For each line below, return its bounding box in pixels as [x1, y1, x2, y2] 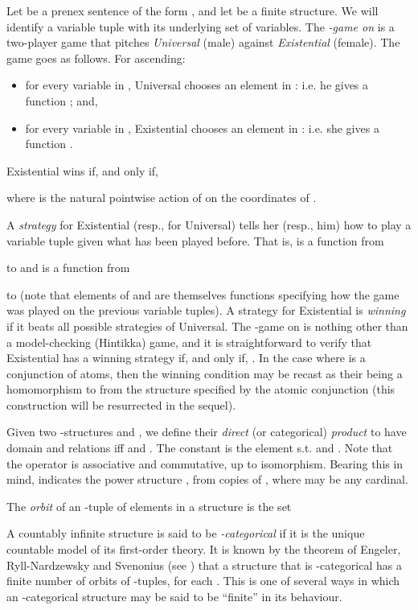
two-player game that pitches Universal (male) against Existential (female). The [6, 34, 400, 51]
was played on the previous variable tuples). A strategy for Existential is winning [6, 302, 406, 319]
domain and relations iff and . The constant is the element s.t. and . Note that [6, 439, 393, 456]
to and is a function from [6, 259, 130, 276]
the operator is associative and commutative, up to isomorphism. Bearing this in [6, 455, 404, 472]
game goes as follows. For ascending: [6, 49, 186, 66]
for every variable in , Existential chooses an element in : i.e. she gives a [25, 119, 379, 136]
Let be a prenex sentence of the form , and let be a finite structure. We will [6, 2, 379, 19]
